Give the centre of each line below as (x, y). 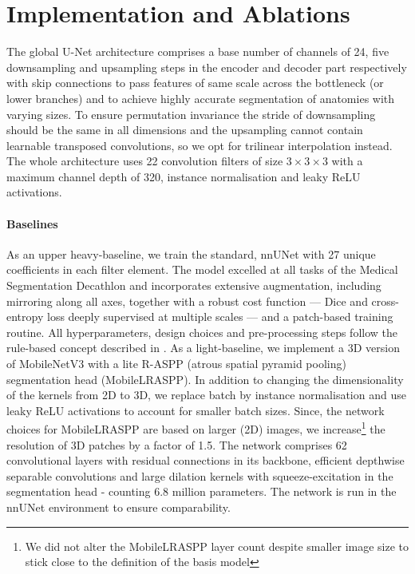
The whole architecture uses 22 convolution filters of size (145, 161)
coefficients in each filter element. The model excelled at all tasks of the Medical (202, 269)
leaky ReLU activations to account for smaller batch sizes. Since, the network (196, 410)
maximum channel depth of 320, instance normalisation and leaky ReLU (184, 176)
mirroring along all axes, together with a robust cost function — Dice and (187, 301)
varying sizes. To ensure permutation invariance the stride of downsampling (191, 114)
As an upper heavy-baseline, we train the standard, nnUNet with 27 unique (191, 253)
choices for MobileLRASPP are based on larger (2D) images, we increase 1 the (196, 428)
